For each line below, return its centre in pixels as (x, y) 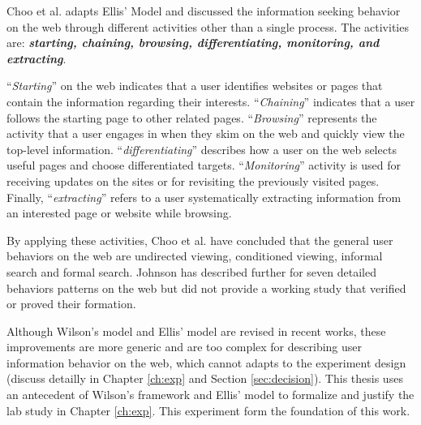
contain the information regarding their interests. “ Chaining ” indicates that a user (211, 101)
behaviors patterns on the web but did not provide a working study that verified (206, 288)
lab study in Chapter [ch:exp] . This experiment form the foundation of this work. (208, 410)
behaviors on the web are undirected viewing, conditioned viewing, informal (195, 256)
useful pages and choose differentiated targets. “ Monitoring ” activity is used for (204, 165)
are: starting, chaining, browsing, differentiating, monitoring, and (193, 43)
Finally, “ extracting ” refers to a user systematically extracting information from (204, 197)
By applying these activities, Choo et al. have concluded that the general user (200, 240)
